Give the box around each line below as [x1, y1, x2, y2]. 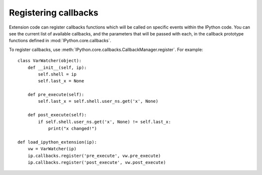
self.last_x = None [38, 78, 84, 84]
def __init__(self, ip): [27, 64, 87, 70]
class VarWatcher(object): [17, 58, 82, 64]
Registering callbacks [9, 7, 98, 18]
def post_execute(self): [27, 112, 87, 118]
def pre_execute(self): [27, 92, 84, 97]
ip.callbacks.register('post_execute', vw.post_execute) [27, 159, 166, 165]
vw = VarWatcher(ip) [27, 146, 77, 152]
